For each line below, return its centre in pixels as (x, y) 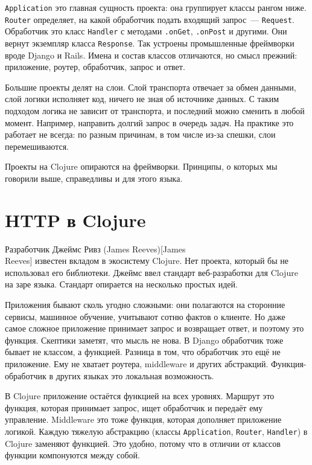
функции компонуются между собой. (72, 455)
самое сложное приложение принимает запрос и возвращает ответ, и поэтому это (154, 328)
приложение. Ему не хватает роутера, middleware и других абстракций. (137, 364)
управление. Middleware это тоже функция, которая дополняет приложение (143, 419)
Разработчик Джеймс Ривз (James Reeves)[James (95, 249)
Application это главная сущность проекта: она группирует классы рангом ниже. (156, 7)
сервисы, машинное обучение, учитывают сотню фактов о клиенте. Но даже (145, 316)
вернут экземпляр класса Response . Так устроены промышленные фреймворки (150, 43)
